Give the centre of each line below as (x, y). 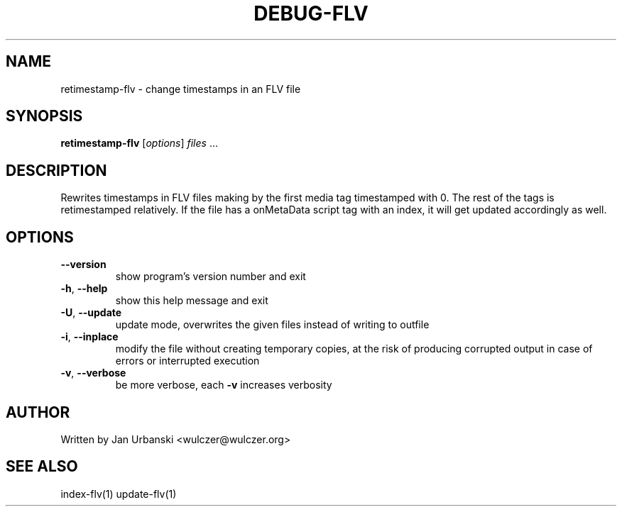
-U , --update (91, 313)
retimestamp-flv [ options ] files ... (139, 143)
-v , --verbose (93, 373)
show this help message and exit (192, 301)
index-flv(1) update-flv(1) (119, 494)
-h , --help (84, 289)
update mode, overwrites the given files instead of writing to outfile (272, 325)
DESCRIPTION (56, 170)
